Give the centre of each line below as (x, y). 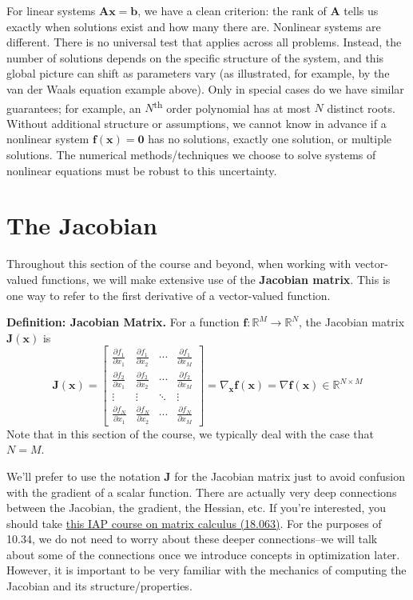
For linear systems (51, 10)
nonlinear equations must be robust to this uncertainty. (142, 170)
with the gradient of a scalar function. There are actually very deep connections (202, 492)
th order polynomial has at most (232, 106)
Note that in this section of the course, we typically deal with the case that (190, 433)
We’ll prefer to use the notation (83, 476)
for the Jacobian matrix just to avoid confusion (290, 476)
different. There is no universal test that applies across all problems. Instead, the (204, 42)
